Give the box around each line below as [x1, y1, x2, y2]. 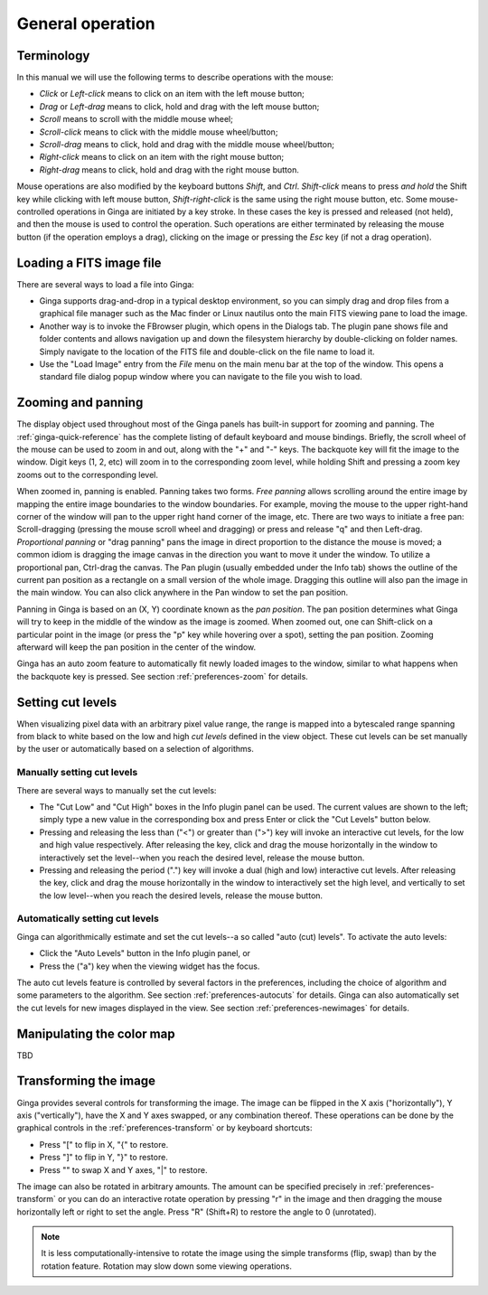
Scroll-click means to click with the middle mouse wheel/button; [39, 127, 278, 137]
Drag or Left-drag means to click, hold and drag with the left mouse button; [39, 100, 320, 112]
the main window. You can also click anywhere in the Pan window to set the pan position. [16, 587, 349, 598]
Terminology [16, 48, 90, 63]
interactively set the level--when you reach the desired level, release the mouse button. [39, 852, 365, 863]
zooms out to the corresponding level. [16, 469, 158, 480]
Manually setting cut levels [16, 766, 138, 779]
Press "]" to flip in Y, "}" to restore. [39, 1152, 169, 1163]
